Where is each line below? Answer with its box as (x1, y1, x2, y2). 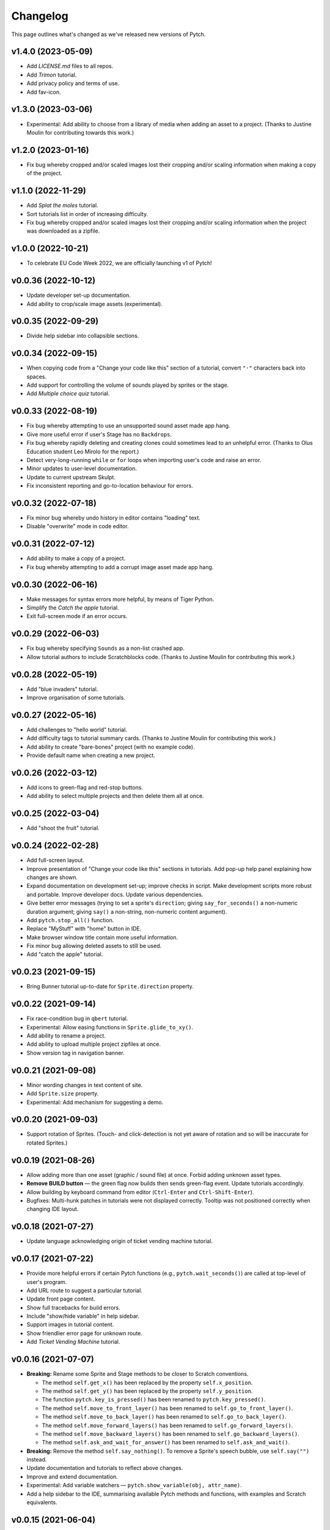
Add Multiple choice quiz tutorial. (26, 390, 110, 397)
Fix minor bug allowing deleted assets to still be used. (26, 942, 162, 950)
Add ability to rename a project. (26, 1032, 106, 1040)
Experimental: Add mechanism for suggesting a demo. (26, 1099, 164, 1106)
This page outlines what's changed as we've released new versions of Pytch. (11, 31, 206, 38)
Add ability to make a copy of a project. (26, 554, 126, 562)
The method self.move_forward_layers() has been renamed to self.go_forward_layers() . (42, 1422, 293, 1429)
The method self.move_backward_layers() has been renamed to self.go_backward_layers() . (42, 1430, 299, 1438)
